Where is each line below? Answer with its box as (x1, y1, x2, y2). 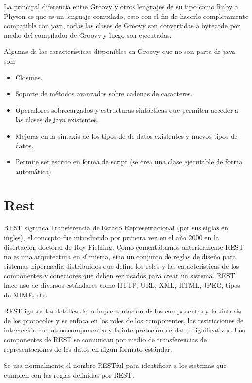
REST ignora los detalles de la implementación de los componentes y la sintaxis (4, 306, 241, 316)
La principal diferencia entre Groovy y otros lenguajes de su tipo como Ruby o (4, 1, 238, 11)
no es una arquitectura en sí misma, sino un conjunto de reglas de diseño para (4, 251, 236, 261)
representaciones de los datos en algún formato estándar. (4, 344, 172, 354)
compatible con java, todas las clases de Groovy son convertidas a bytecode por (4, 20, 240, 31)
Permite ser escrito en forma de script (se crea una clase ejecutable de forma (15, 157, 243, 167)
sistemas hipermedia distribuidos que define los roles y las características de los (4, 261, 239, 271)
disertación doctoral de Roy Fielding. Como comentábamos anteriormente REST (4, 242, 244, 252)
